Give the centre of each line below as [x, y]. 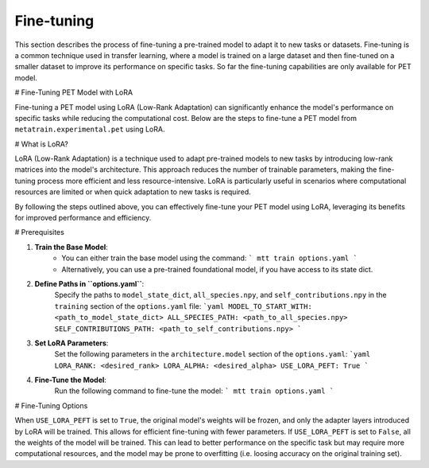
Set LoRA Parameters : [71, 343]
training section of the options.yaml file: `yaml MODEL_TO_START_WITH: [184, 306]
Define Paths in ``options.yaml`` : [89, 283]
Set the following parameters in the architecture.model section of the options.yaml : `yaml [213, 354]
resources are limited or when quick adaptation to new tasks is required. [133, 192]
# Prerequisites [40, 232]
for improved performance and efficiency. [83, 218]
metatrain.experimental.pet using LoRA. [90, 129]
